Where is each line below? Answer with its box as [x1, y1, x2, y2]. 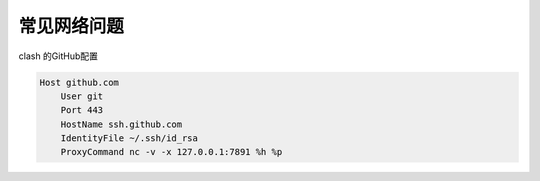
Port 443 [60, 105, 104, 116]
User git [60, 90, 104, 102]
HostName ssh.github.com [60, 118, 183, 130]
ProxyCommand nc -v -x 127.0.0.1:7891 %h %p [60, 146, 283, 158]
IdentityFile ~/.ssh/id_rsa [60, 133, 199, 144]
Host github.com [39, 76, 120, 88]
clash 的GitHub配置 [18, 50, 99, 62]
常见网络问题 [18, 15, 125, 37]
